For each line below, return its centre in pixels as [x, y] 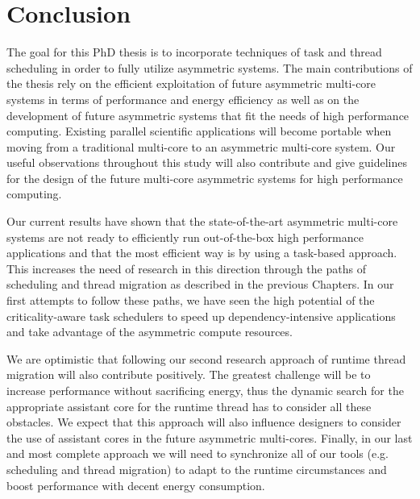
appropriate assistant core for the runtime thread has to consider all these [189, 406]
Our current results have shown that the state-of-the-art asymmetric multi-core [202, 221]
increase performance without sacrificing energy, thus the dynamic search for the [205, 390]
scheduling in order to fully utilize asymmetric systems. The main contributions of [210, 67]
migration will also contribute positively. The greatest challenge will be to [189, 374]
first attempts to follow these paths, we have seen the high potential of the [191, 300]
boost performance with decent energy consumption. [136, 485]
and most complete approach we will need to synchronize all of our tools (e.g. [198, 453]
